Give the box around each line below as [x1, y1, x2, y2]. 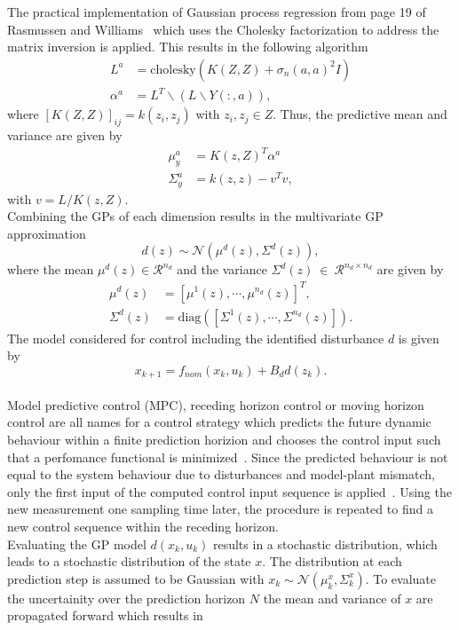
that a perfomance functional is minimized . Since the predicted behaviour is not [7, 447, 448, 466]
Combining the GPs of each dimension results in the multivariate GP [7, 207, 384, 225]
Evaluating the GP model [7, 534, 146, 553]
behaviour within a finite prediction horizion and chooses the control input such [7, 429, 441, 448]
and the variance [177, 260, 267, 279]
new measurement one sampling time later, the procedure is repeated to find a [7, 500, 433, 518]
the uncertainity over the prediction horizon [7, 588, 246, 607]
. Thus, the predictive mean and [273, 105, 447, 123]
